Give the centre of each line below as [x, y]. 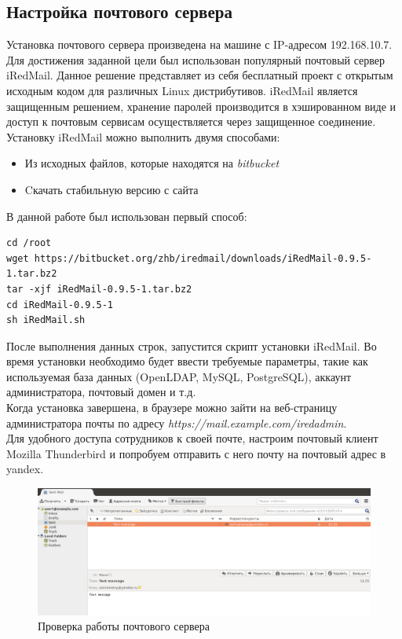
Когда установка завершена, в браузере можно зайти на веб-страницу [172, 408]
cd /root [29, 243]
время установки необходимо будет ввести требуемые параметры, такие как [187, 361]
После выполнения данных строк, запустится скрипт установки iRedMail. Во [192, 345]
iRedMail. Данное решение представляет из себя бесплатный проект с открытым [200, 75]
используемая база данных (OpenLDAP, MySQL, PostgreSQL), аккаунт [179, 376]
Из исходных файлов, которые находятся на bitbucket [152, 163]
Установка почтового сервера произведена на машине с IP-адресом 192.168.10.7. [199, 44]
